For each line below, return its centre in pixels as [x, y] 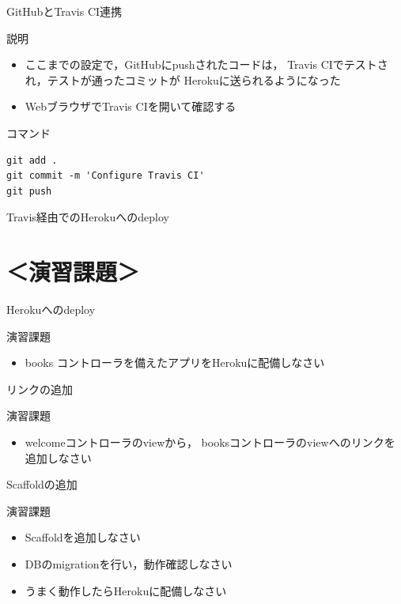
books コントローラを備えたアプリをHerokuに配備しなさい [175, 362]
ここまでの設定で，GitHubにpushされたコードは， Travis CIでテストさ [206, 64]
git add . [32, 160]
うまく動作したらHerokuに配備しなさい [126, 590]
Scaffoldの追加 [42, 484]
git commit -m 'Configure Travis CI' [106, 176]
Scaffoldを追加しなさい [83, 537]
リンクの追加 [40, 389]
